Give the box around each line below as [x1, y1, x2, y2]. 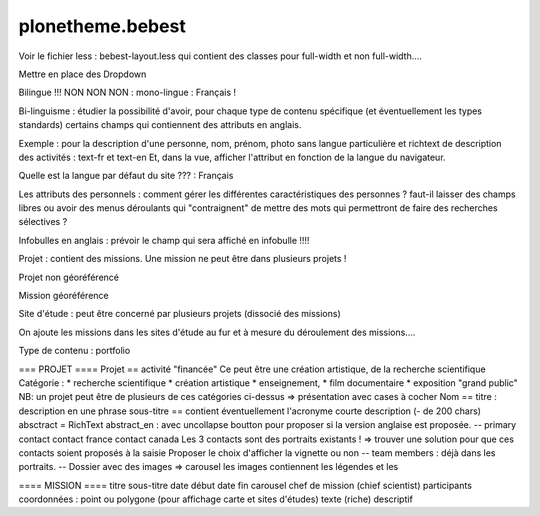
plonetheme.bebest [18, 15, 187, 37]
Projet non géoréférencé [18, 271, 120, 283]
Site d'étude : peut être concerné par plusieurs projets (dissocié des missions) [18, 308, 342, 320]
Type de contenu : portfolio [18, 345, 131, 357]
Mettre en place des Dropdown [18, 68, 147, 80]
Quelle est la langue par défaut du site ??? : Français [18, 170, 234, 182]
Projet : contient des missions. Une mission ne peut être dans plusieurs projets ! [18, 253, 347, 265]
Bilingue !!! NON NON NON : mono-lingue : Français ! [18, 86, 237, 99]
